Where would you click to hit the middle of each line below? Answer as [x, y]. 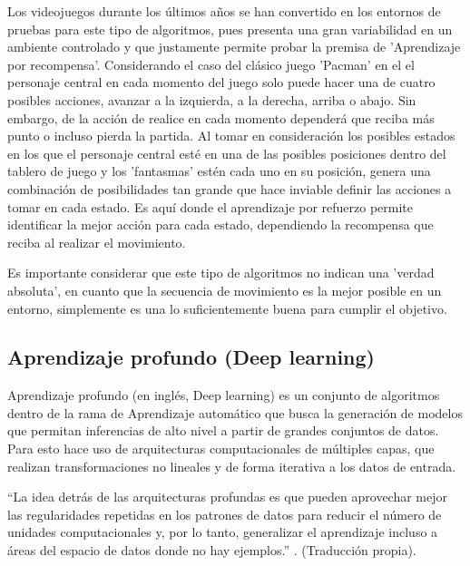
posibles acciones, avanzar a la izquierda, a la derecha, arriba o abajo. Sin [212, 99]
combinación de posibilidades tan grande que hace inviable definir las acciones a [230, 188]
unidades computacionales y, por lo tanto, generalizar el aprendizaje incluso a [223, 532]
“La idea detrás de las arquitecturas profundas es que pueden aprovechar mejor [228, 497]
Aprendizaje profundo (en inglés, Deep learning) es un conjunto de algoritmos [224, 395]
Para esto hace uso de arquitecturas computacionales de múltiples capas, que [221, 449]
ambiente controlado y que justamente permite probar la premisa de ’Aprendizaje [234, 47]
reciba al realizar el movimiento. [97, 242]
